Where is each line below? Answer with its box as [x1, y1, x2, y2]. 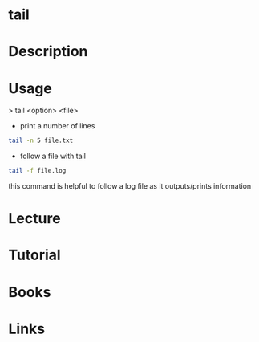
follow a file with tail [19, 151, 87, 161]
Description [8, 43, 88, 61]
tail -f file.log [8, 167, 67, 175]
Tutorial [8, 246, 62, 264]
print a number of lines [19, 121, 95, 131]
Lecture [8, 210, 62, 228]
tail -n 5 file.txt [8, 136, 74, 145]
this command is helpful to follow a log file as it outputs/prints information [8, 181, 252, 191]
